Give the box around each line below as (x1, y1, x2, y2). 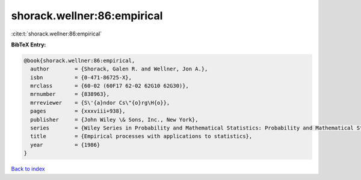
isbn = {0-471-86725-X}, (30, 74, 132, 81)
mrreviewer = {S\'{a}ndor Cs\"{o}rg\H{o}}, (30, 99, 170, 106)
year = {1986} (30, 141, 100, 148)
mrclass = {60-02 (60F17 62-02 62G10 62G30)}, (30, 82, 189, 90)
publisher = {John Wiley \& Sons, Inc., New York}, (30, 116, 199, 123)
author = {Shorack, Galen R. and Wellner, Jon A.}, (30, 66, 208, 72)
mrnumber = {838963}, (30, 91, 110, 98)
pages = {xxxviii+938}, (30, 108, 126, 114)
